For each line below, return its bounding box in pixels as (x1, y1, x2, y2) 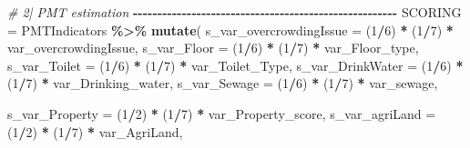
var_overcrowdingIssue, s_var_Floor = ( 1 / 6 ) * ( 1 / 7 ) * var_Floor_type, (7, 38, 419, 57)
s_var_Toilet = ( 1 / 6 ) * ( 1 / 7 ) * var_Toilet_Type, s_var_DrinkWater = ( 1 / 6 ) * (7, 55, 464, 74)
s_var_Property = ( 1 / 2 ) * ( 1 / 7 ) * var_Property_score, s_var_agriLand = (7, 104, 436, 123)
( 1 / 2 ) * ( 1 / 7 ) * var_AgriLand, (7, 122, 183, 141)
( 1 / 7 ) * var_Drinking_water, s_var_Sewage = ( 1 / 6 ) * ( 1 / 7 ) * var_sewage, (7, 74, 438, 93)
